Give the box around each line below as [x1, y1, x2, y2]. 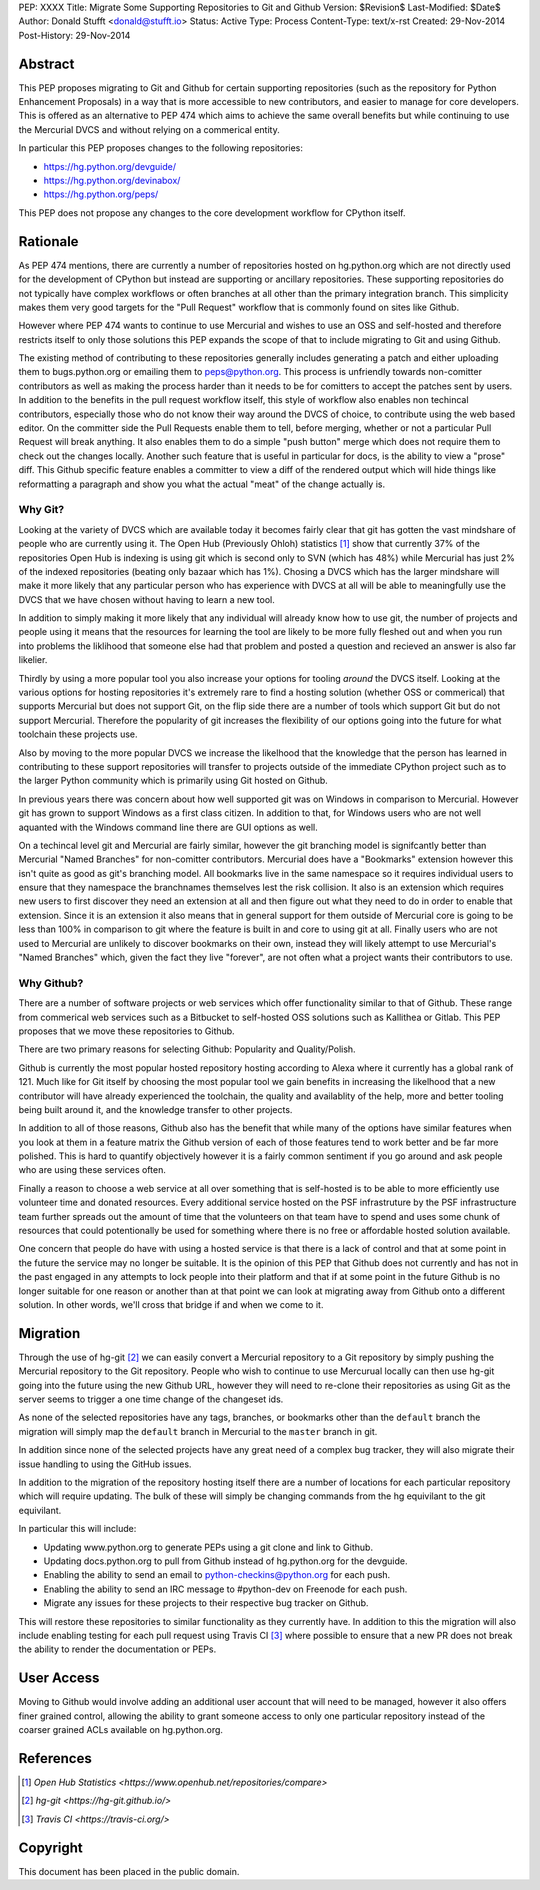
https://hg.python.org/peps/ [43, 188, 159, 200]
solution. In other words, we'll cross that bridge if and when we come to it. [18, 1299, 324, 1310]
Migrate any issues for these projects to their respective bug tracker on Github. [43, 1597, 369, 1609]
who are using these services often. [18, 1164, 167, 1176]
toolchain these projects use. [18, 728, 139, 740]
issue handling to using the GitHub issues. [18, 1458, 192, 1470]
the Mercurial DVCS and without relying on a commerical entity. [18, 123, 280, 135]
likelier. [18, 654, 48, 666]
